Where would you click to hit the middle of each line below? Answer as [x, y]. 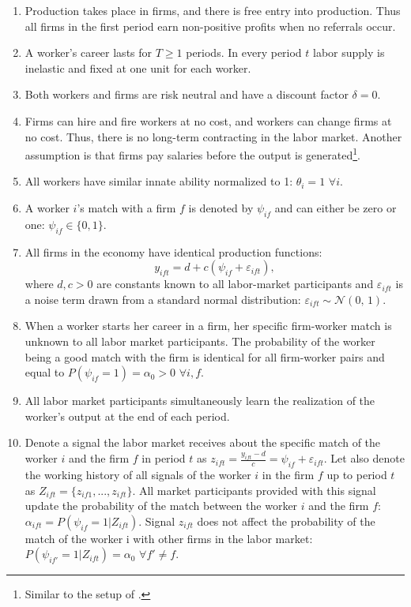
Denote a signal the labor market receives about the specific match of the [203, 442]
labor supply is [349, 52]
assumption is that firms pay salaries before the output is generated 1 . [193, 154]
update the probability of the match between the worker [161, 506]
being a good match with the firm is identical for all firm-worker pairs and [205, 356]
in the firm [288, 474]
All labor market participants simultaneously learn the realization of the [200, 401]
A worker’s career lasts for [89, 52]
